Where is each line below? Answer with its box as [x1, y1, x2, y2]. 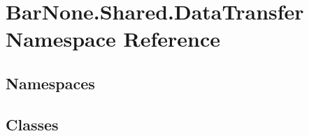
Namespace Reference [6, 24, 220, 53]
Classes [6, 113, 59, 135]
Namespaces [6, 72, 95, 93]
